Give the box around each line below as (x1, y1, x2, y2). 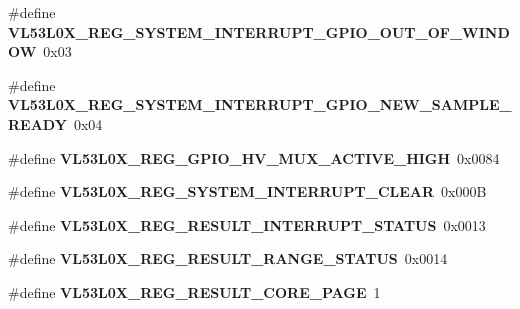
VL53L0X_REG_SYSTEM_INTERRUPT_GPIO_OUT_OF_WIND (8, 21, 510, 42)
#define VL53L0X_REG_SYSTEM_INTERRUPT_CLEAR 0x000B (8, 181, 487, 202)
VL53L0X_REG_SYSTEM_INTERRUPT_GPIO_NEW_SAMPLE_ (8, 94, 512, 115)
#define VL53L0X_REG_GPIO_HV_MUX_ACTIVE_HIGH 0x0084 (8, 147, 500, 168)
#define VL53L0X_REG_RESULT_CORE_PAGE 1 (8, 281, 381, 302)
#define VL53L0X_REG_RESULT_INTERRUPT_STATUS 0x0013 (8, 214, 486, 235)
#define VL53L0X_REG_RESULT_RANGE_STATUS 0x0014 (8, 248, 448, 269)
